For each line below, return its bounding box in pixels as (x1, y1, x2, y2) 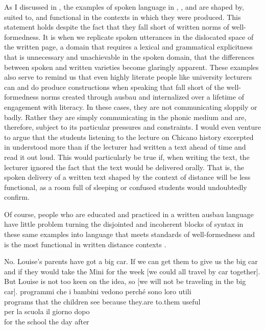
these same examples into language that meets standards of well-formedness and (4, 229, 255, 240)
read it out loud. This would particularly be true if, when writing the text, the (4, 151, 250, 162)
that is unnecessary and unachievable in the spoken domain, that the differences (4, 51, 255, 62)
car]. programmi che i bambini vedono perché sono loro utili (4, 286, 191, 297)
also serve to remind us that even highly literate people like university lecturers (4, 72, 252, 82)
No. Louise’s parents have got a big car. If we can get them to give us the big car (4, 256, 258, 267)
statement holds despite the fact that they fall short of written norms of (4, 21, 229, 32)
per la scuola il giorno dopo (4, 306, 90, 317)
